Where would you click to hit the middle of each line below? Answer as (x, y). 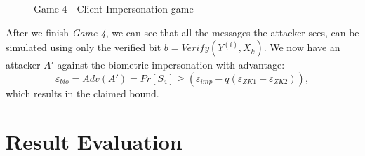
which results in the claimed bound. (82, 93)
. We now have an (302, 47)
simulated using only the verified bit (84, 47)
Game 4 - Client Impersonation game (114, 8)
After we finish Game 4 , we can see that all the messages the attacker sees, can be (182, 32)
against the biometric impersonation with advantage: (171, 65)
